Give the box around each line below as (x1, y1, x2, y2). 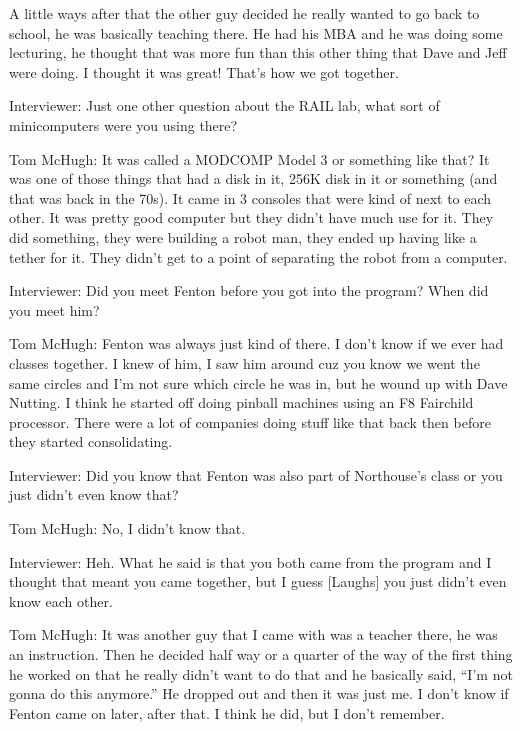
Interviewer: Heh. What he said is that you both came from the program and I (9, 551, 492, 572)
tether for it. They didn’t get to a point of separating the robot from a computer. (9, 246, 508, 267)
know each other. (9, 590, 113, 611)
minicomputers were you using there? (9, 114, 238, 135)
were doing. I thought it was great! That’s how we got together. (9, 61, 399, 82)
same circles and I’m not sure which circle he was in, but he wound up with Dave (9, 372, 508, 393)
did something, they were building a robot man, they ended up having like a (9, 226, 477, 247)
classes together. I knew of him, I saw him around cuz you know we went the (9, 352, 480, 373)
